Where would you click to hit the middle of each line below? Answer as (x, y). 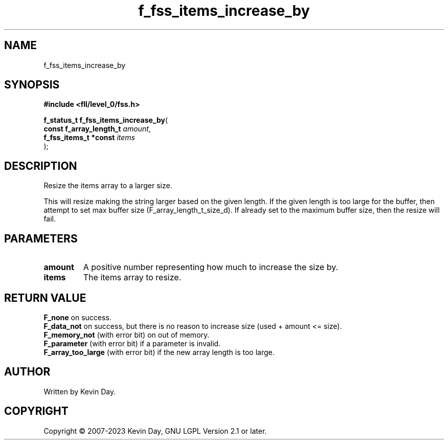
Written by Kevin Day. (80, 391)
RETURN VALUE (45, 298)
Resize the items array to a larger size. (108, 186)
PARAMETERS (41, 238)
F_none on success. (77, 317)
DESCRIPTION (41, 166)
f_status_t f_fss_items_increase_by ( (106, 120)
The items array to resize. (132, 277)
